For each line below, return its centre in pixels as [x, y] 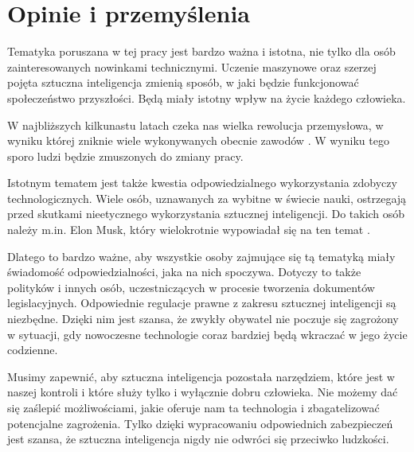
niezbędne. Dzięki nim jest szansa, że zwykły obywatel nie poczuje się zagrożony [203, 319]
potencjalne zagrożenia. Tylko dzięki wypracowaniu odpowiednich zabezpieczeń [200, 423]
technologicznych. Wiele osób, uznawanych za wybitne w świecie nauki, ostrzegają [207, 198]
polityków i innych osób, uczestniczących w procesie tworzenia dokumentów [191, 287]
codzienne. [33, 350]
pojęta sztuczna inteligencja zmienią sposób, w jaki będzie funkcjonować [183, 82]
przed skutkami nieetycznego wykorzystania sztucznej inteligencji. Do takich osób [206, 214]
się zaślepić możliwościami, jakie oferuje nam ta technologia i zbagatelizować [193, 407]
